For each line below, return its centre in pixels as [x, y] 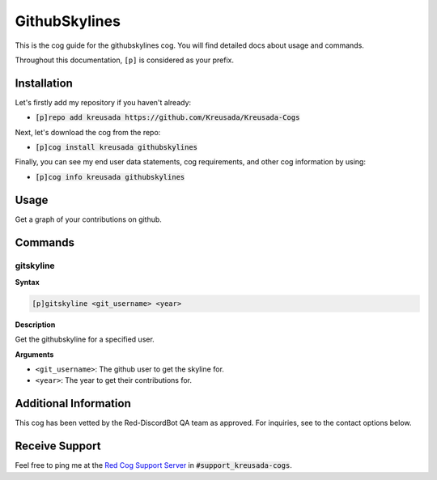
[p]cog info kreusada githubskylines [110, 177]
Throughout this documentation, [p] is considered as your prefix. [125, 60]
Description [35, 325]
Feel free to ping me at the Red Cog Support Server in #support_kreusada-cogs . [154, 465]
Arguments [34, 354]
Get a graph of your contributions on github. [88, 219]
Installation [44, 83]
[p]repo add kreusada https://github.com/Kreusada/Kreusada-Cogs [168, 118]
